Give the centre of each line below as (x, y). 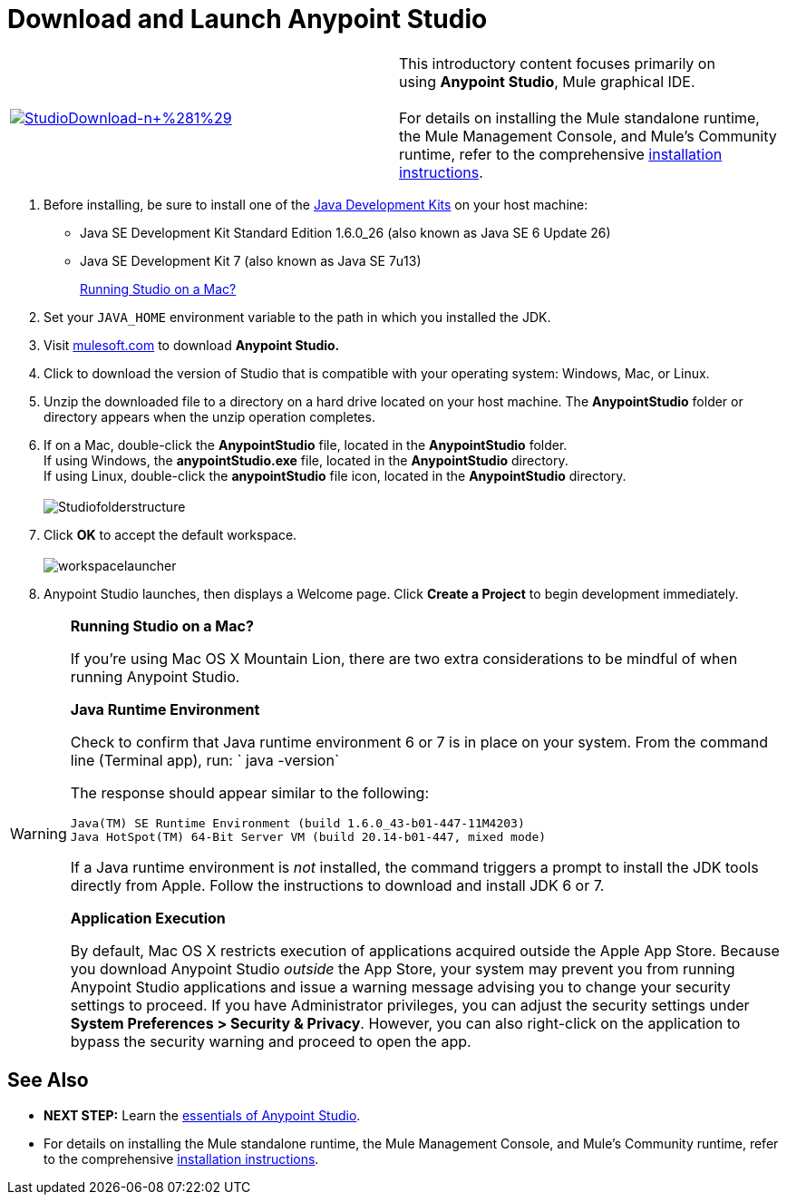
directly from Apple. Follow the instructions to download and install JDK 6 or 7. (337, 885)
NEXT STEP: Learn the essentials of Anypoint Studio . (202, 1115)
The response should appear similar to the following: (250, 792)
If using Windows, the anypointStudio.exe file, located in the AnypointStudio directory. (306, 460)
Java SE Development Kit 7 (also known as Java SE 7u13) (251, 260)
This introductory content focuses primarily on (557, 63)
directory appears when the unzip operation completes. (209, 416)
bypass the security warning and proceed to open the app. (271, 1041)
